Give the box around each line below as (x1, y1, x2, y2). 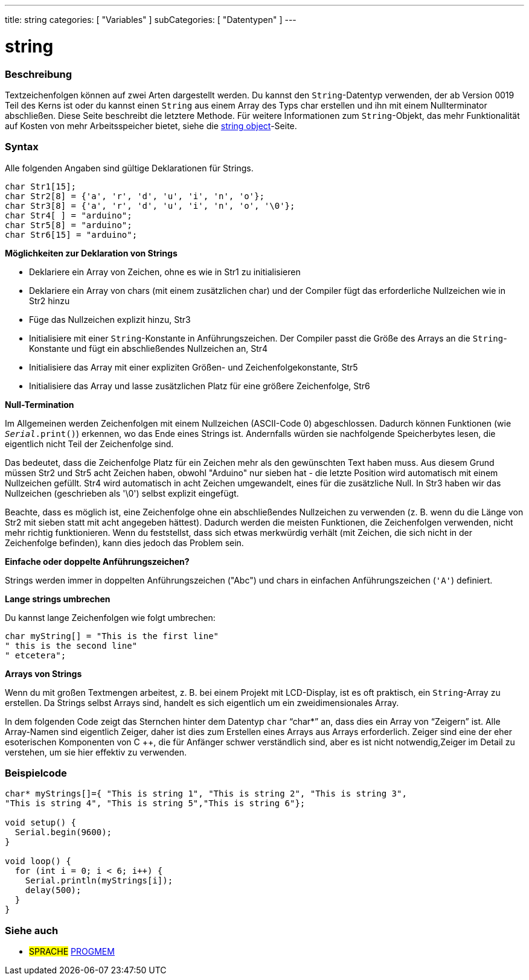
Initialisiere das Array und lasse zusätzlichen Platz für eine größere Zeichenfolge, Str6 (29, 380, 370, 391)
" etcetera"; (5, 650, 66, 660)
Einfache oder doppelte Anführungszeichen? (5, 556, 190, 567)
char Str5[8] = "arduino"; (5, 220, 132, 230)
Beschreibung (5, 68, 72, 80)
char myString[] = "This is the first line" (5, 631, 219, 641)
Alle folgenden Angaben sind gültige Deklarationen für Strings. (5, 162, 254, 173)
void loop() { (5, 856, 71, 867)
